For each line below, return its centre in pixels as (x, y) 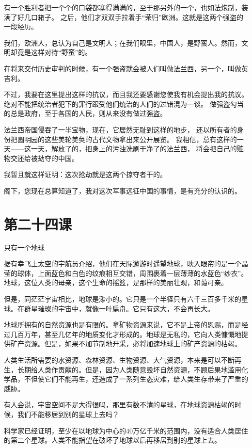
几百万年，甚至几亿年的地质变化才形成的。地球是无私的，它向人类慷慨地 (126, 334)
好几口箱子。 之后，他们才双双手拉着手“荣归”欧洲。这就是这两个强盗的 (130, 17)
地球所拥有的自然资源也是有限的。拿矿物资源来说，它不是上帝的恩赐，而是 (123, 325)
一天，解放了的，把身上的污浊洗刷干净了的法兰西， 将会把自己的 (134, 149)
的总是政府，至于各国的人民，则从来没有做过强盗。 (85, 113)
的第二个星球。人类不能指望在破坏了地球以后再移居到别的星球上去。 (112, 440)
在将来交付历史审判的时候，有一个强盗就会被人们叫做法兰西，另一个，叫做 (123, 68)
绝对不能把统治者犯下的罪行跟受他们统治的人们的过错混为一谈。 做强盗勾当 (124, 104)
